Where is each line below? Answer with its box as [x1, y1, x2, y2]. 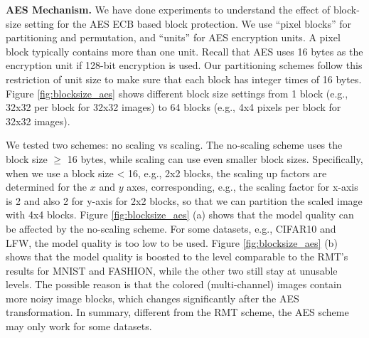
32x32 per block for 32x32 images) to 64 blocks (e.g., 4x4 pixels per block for [6, 100, 341, 115]
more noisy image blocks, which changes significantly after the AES [6, 290, 299, 305]
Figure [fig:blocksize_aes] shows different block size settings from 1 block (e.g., [6, 85, 348, 100]
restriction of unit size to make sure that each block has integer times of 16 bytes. [6, 71, 362, 86]
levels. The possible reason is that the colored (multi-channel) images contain [6, 277, 342, 292]
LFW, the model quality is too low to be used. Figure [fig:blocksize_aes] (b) [6, 235, 338, 250]
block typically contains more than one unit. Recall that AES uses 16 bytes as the [6, 43, 363, 58]
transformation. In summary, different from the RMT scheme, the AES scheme [6, 305, 349, 319]
